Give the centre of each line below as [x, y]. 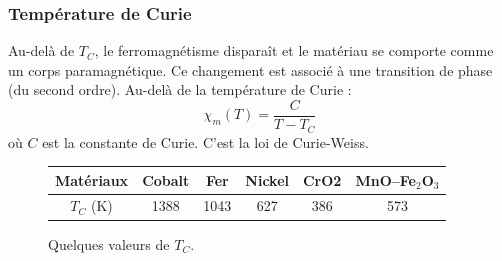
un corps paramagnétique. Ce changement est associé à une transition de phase [250, 69]
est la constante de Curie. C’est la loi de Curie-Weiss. [205, 141]
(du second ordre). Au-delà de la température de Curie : [180, 89]
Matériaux [92, 179]
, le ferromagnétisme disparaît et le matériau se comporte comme [294, 50]
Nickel [267, 179]
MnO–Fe [385, 179]
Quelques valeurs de [109, 243]
